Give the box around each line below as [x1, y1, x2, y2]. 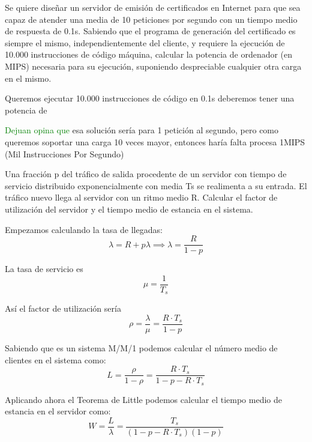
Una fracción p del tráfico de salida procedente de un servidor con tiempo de [5, 168, 287, 180]
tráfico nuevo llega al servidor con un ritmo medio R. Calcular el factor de [5, 191, 278, 204]
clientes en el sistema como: [5, 353, 106, 366]
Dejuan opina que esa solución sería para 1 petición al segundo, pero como [5, 124, 279, 136]
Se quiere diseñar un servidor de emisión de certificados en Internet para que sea [5, 1, 301, 13]
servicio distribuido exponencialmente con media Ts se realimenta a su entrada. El [5, 179, 307, 192]
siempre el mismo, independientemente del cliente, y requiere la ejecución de [5, 36, 285, 49]
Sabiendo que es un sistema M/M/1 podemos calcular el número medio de [5, 341, 278, 354]
